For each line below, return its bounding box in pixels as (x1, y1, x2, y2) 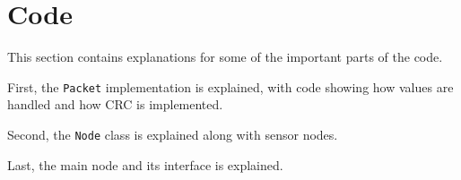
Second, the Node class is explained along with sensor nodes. (7, 124, 338, 143)
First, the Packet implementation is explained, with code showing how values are (7, 77, 454, 96)
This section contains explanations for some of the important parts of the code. (7, 47, 443, 66)
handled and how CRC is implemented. (7, 95, 223, 114)
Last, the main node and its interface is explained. (7, 155, 283, 174)
